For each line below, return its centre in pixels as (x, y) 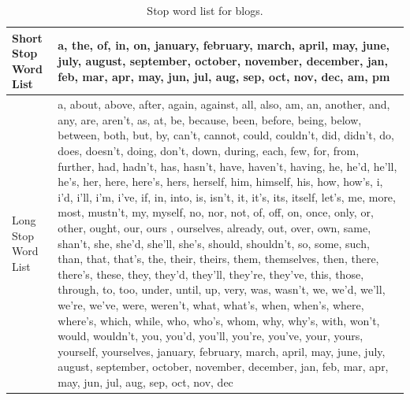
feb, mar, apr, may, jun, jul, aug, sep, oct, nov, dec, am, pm (224, 76)
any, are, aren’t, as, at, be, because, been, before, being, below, (210, 119)
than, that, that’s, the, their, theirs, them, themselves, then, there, (218, 259)
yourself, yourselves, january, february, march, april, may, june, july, (222, 351)
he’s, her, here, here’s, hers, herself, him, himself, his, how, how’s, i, (220, 181)
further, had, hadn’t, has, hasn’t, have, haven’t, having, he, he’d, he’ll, (227, 166)
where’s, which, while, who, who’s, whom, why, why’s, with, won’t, (219, 320)
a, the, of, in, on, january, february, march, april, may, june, (224, 45)
